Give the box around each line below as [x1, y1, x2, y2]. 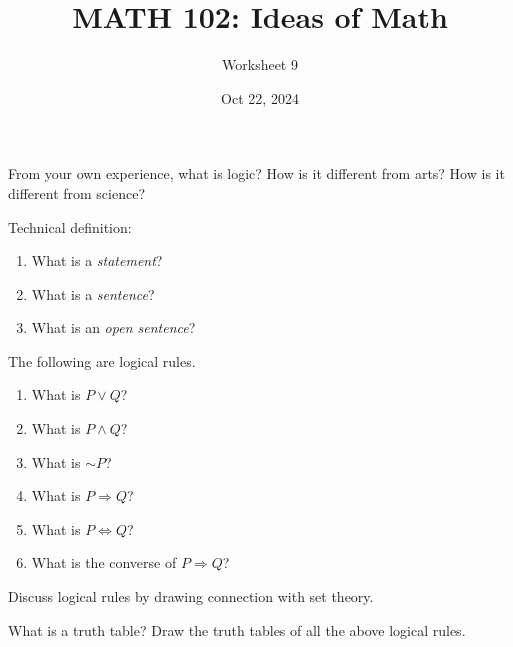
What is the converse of [31, 552, 177, 573]
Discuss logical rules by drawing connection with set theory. [8, 586, 374, 607]
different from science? [8, 182, 146, 203]
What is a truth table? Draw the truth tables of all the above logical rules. [8, 619, 466, 640]
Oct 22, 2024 [221, 87, 299, 108]
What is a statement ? [31, 250, 163, 271]
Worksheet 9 [222, 54, 298, 75]
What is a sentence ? [31, 283, 155, 304]
